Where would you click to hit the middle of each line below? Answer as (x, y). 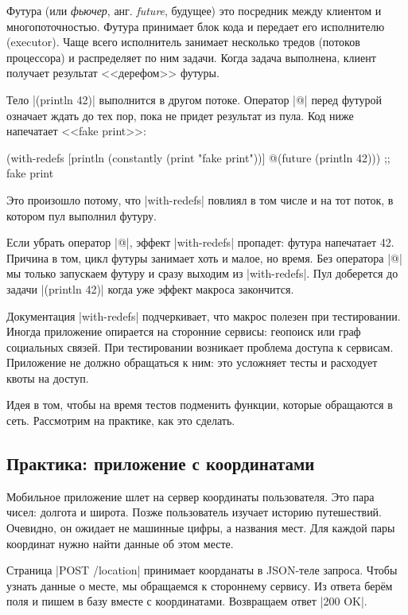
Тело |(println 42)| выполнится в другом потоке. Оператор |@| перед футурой (194, 99)
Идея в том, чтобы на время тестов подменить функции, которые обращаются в (200, 405)
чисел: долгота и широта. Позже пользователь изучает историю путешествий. (194, 512)
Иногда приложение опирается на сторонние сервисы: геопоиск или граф (184, 331)
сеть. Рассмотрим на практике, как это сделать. (121, 420)
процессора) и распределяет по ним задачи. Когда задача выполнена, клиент (191, 57)
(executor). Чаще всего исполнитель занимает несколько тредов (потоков (183, 42)
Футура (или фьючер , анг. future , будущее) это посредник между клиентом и (194, 10)
